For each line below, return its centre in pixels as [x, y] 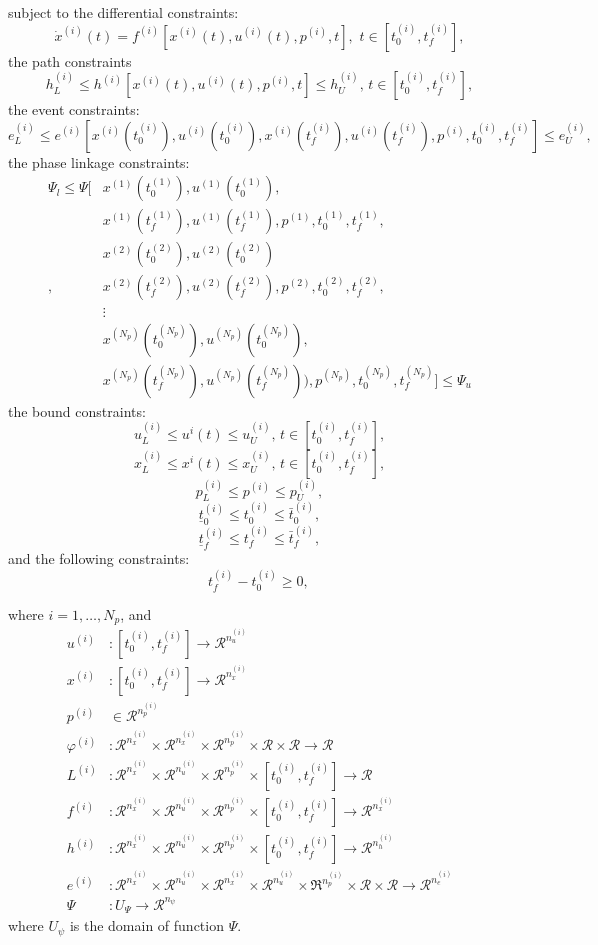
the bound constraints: [77, 410]
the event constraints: [74, 109]
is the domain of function [146, 925]
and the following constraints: [99, 558]
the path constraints [70, 60]
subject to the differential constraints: [123, 12]
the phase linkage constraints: [99, 161]
